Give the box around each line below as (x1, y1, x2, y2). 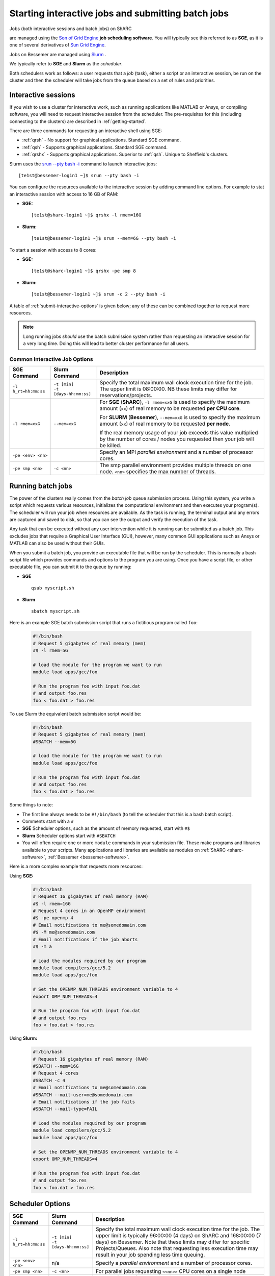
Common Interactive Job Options (9, 355, 94, 362)
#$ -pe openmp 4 (33, 915, 74, 921)
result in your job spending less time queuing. (96, 1251, 205, 1258)
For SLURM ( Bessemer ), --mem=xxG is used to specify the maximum (99, 414, 260, 421)
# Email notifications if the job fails (33, 1099, 135, 1105)
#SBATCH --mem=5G (33, 739, 76, 745)
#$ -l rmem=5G (33, 648, 68, 653)
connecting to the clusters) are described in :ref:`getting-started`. (9, 118, 147, 125)
